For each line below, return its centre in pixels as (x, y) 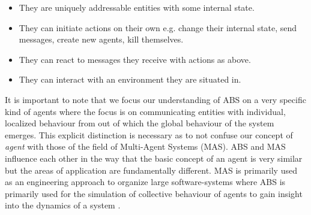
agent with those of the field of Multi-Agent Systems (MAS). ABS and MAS (145, 146)
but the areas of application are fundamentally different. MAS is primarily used (151, 170)
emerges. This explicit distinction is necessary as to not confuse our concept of (149, 134)
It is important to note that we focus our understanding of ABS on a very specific (155, 99)
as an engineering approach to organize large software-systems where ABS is (145, 182)
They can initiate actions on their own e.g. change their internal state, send (158, 27)
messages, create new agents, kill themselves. (101, 39)
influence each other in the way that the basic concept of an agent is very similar (154, 158)
